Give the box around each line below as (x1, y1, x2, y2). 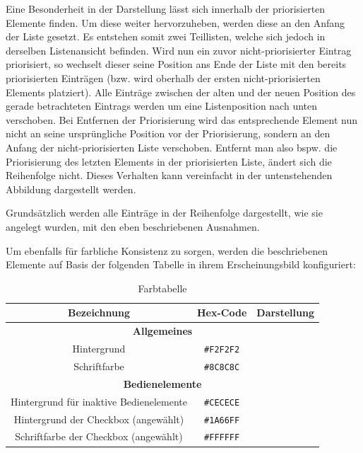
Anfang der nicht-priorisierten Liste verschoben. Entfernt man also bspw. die (6, 139, 338, 154)
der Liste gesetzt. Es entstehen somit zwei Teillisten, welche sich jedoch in (6, 29, 326, 44)
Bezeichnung (68, 305, 130, 320)
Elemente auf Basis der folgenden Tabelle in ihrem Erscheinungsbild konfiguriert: (6, 257, 356, 272)
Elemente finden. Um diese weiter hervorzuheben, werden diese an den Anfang (6, 15, 345, 30)
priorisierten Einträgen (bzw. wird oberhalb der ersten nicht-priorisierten (6, 70, 321, 85)
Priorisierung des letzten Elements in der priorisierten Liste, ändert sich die (6, 154, 332, 168)
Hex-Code (197, 305, 247, 320)
